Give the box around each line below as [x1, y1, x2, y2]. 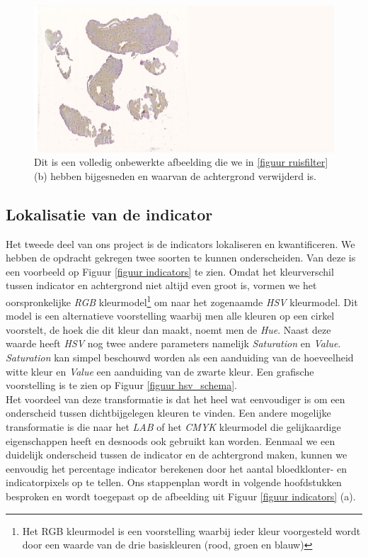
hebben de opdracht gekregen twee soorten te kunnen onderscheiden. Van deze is [6, 250, 356, 265]
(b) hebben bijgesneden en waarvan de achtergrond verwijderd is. [34, 168, 316, 183]
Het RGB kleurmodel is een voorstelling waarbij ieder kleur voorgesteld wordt [22, 523, 361, 538]
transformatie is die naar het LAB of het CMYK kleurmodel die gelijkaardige [6, 419, 341, 434]
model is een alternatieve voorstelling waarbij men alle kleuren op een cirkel [6, 308, 335, 323]
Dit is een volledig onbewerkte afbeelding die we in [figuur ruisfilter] [34, 154, 328, 169]
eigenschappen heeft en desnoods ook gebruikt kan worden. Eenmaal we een [6, 433, 335, 448]
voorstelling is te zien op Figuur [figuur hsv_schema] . [6, 378, 237, 393]
